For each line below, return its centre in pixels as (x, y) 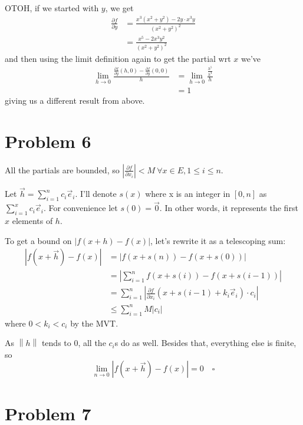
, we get (119, 8)
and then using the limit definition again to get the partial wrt (118, 58)
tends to (56, 343)
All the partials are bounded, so (62, 169)
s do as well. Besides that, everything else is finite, (205, 343)
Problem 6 (48, 141)
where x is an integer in (188, 194)
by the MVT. (94, 323)
